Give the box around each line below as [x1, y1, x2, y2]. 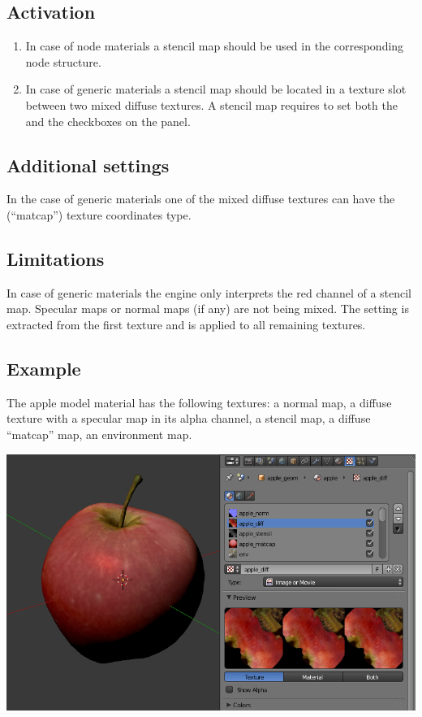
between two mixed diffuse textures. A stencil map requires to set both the [25, 96, 398, 113]
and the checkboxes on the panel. [25, 112, 191, 129]
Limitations [6, 246, 105, 271]
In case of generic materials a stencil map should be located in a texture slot [25, 80, 407, 98]
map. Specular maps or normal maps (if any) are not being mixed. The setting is [6, 300, 409, 317]
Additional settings [6, 152, 170, 177]
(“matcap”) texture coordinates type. [6, 206, 192, 223]
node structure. [25, 53, 101, 70]
